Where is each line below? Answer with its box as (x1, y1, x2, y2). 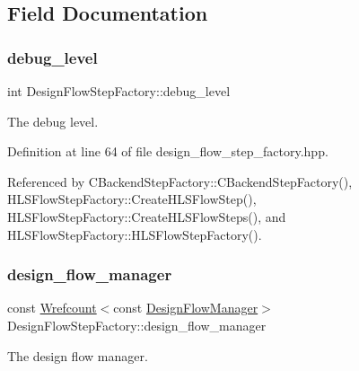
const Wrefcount (7, 298, 97, 317)
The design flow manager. (7, 346, 148, 365)
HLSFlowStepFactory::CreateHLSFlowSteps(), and (7, 207, 286, 225)
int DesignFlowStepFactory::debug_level (7, 82, 231, 100)
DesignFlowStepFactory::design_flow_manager (7, 315, 267, 334)
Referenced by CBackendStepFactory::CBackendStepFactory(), (7, 172, 353, 190)
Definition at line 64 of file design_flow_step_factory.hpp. (7, 142, 328, 161)
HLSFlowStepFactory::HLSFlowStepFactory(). (7, 225, 262, 243)
